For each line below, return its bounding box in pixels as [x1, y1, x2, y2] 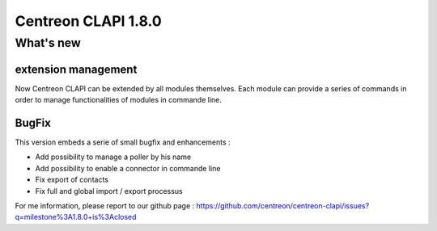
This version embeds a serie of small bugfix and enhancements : [15, 137, 231, 147]
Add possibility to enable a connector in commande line [35, 163, 221, 173]
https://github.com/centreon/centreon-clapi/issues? [196, 200, 370, 210]
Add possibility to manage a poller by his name [35, 152, 192, 162]
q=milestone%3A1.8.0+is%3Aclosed [15, 212, 137, 222]
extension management [15, 62, 138, 76]
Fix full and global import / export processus [35, 186, 184, 195]
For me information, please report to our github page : [15, 200, 195, 210]
